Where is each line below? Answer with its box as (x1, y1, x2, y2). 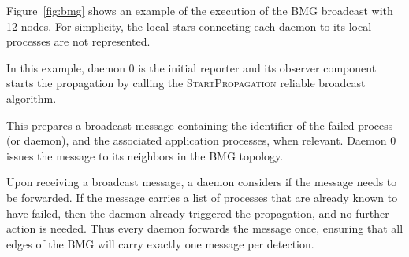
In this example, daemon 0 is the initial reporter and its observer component (6, 59, 377, 75)
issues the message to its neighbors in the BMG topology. (6, 147, 284, 163)
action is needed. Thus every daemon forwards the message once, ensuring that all (6, 220, 403, 237)
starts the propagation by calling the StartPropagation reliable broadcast (6, 75, 366, 91)
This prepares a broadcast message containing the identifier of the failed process (6, 116, 393, 133)
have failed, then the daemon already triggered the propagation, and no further (6, 204, 389, 221)
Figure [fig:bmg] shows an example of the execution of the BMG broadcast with (6, 2, 393, 18)
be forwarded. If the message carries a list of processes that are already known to (6, 189, 398, 205)
